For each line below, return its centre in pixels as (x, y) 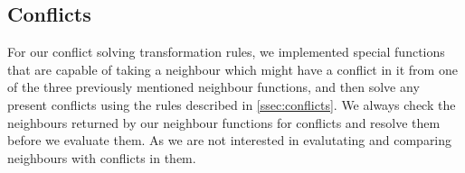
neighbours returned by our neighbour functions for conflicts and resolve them (224, 122)
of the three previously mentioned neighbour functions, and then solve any (214, 87)
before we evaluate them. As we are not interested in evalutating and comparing (230, 140)
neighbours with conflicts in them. (102, 157)
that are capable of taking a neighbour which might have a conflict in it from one (232, 69)
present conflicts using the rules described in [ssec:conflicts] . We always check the (232, 104)
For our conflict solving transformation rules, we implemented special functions (226, 52)
